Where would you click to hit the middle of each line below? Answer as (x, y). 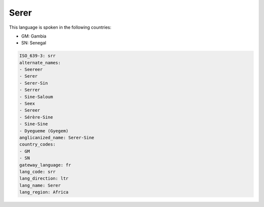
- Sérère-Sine (36, 117)
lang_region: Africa (44, 192)
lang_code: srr (37, 171)
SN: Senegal (34, 43)
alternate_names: (40, 63)
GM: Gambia (34, 36)
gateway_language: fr (45, 165)
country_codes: (37, 144)
